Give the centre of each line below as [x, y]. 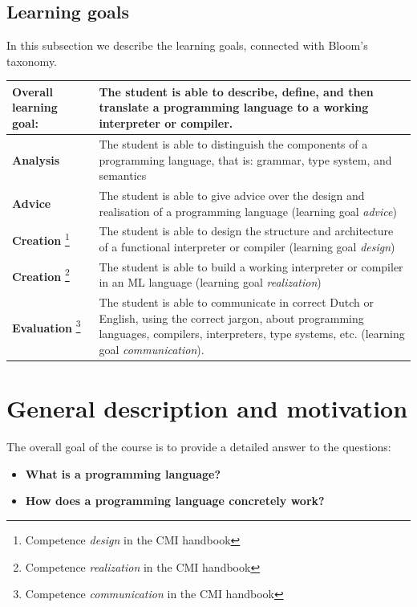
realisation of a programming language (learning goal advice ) [248, 211]
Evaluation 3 [47, 326]
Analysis [36, 159]
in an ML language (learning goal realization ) [210, 282]
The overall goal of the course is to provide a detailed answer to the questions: [199, 447]
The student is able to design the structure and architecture [246, 231]
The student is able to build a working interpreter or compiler [251, 266]
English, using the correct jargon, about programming [231, 318]
